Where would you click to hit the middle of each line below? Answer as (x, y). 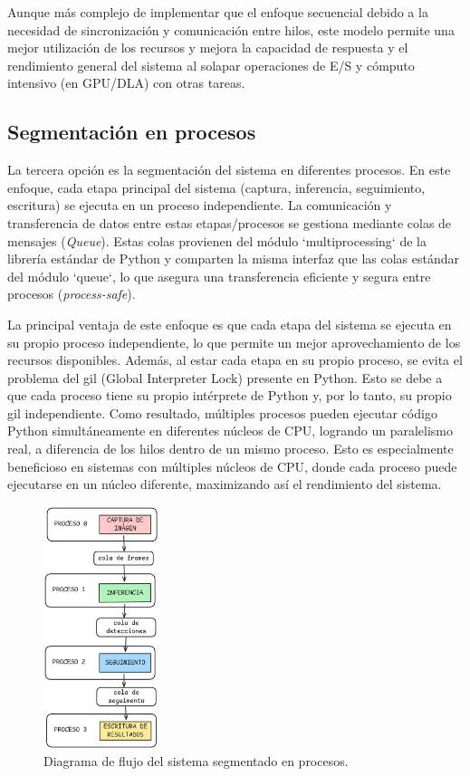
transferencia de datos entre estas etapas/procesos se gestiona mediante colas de (230, 222)
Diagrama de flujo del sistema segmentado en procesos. (196, 761)
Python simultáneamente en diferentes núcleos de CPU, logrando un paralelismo (230, 431)
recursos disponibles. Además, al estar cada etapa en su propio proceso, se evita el (235, 360)
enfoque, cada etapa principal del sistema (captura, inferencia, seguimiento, (216, 187)
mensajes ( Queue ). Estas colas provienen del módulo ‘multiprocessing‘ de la (217, 240)
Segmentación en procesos (132, 132)
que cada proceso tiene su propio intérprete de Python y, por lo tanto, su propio (230, 395)
